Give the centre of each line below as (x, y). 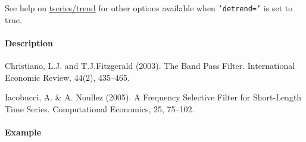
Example (23, 132)
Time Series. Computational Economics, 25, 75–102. (100, 108)
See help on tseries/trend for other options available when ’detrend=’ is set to (149, 8)
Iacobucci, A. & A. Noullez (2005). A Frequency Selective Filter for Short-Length (153, 97)
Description (29, 42)
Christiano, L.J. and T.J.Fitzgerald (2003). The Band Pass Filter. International (150, 66)
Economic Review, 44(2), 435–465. (67, 77)
